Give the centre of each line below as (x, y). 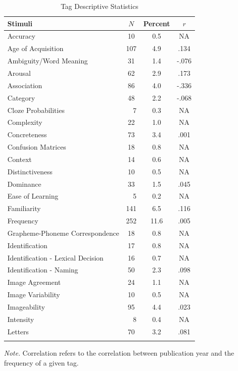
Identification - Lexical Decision (56, 257)
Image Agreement (34, 282)
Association (25, 85)
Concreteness (27, 134)
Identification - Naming (43, 270)
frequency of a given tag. (41, 362)
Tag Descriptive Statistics (99, 6)
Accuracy (22, 36)
